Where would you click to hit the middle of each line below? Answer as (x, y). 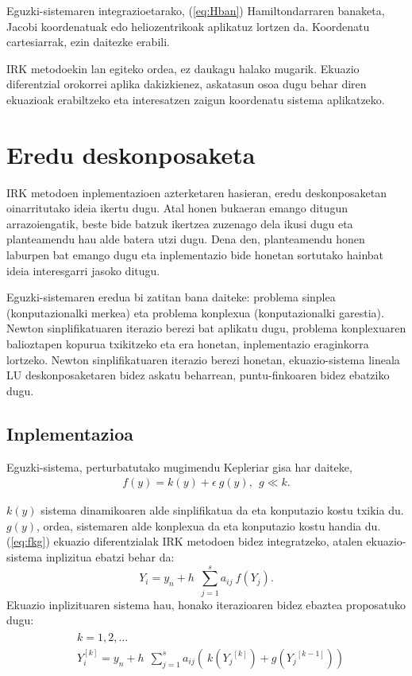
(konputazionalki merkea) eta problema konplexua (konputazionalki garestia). (195, 312)
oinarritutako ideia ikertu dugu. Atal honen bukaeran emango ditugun (177, 208)
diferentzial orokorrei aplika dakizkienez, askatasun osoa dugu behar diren (187, 84)
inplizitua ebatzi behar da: (110, 557)
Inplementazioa (70, 433)
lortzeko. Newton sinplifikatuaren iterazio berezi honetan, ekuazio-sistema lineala (203, 359)
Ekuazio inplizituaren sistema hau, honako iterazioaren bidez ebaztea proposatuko (206, 604)
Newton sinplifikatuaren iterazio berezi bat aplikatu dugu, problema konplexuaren (206, 328)
